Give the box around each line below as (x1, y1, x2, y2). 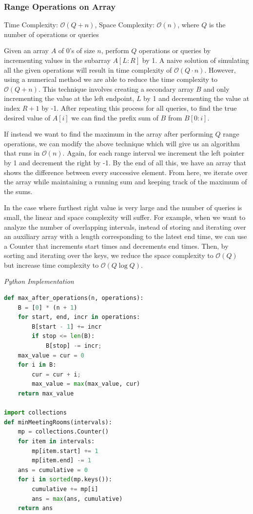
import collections (4, 409, 67, 416)
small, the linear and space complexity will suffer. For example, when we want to (4, 212, 246, 222)
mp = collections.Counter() (18, 428, 109, 435)
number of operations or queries (4, 29, 99, 39)
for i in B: (18, 361, 57, 369)
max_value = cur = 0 (18, 352, 84, 359)
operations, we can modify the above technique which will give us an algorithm (4, 138, 240, 148)
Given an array (4, 45, 49, 56)
